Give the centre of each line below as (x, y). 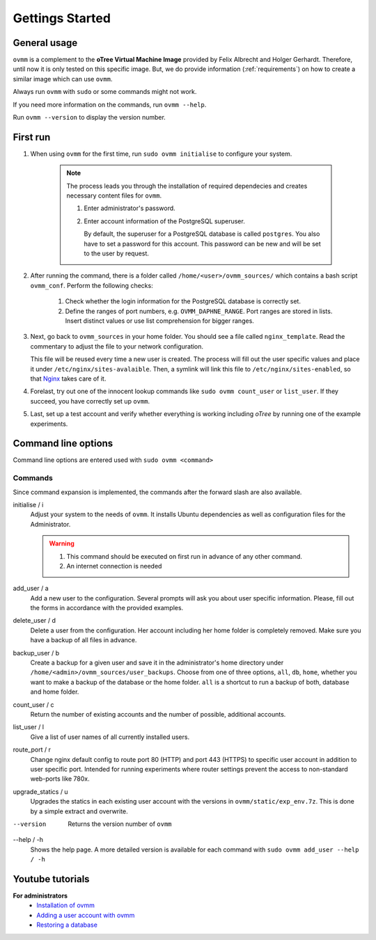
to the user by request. (117, 253)
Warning (62, 543)
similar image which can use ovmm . (63, 79)
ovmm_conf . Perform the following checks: (92, 285)
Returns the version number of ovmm (120, 824)
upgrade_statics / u (41, 791)
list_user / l (29, 727)
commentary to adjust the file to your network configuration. (117, 346)
